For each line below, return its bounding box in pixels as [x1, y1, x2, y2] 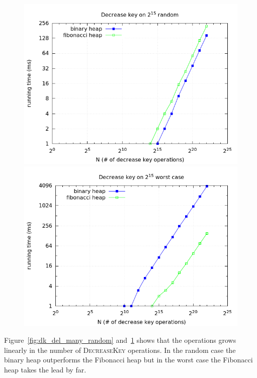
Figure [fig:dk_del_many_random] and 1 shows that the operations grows [4, 335, 236, 345]
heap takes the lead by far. [4, 364, 87, 374]
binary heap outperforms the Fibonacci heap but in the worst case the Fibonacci [4, 354, 253, 365]
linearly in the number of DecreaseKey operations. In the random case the [4, 344, 236, 355]
